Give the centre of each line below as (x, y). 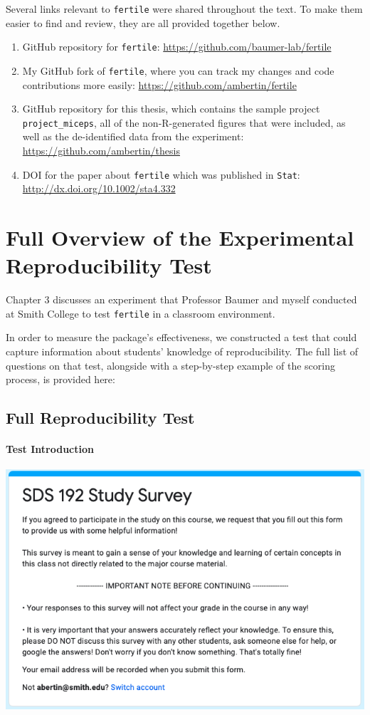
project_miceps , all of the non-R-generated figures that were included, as (184, 122)
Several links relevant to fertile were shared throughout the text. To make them (184, 9)
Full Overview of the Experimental (180, 238)
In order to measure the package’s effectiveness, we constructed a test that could (181, 337)
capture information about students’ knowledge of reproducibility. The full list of (182, 351)
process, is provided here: (60, 379)
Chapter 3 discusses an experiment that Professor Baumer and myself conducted (181, 299)
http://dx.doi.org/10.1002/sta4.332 (99, 188)
